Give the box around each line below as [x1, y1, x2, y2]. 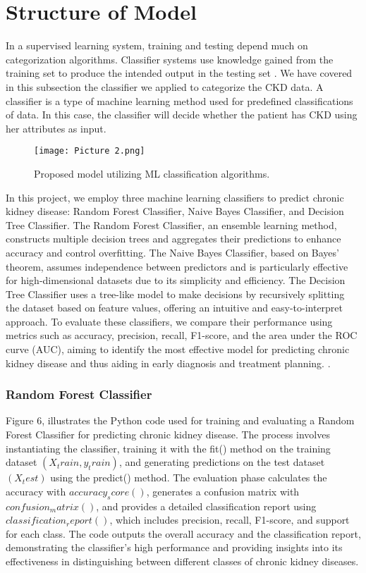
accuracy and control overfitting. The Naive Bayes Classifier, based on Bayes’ [6, 245, 339, 259]
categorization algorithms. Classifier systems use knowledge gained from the [6, 51, 334, 66]
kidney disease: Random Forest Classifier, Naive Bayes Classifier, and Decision [6, 204, 344, 218]
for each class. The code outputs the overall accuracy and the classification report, [6, 526, 361, 541]
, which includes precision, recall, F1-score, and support [109, 512, 350, 527]
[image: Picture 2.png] [34, 146, 145, 156]
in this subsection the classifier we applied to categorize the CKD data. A [6, 79, 324, 94]
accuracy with [6, 483, 66, 498]
